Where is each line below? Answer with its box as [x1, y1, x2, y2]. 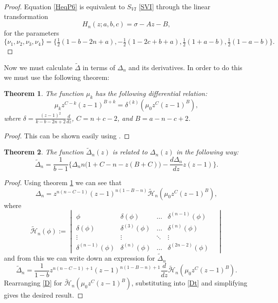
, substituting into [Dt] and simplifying [131, 278, 247, 288]
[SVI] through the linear [138, 1, 211, 11]
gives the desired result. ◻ [4, 290, 83, 300]
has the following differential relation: [95, 88, 207, 98]
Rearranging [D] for [4, 278, 62, 288]
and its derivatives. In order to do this [129, 62, 242, 72]
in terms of [82, 62, 115, 72]
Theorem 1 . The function [4, 88, 84, 98]
